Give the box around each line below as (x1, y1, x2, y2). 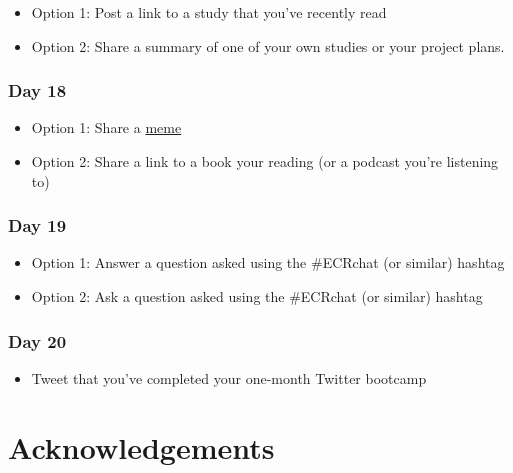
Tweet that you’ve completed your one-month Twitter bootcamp (31, 367, 427, 388)
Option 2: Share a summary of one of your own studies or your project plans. (31, 35, 505, 56)
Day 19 (8, 213, 67, 238)
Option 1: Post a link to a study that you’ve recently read (31, 2, 387, 22)
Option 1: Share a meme (31, 117, 182, 138)
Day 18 (8, 78, 67, 103)
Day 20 (8, 328, 67, 353)
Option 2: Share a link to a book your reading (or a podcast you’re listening (31, 151, 499, 171)
